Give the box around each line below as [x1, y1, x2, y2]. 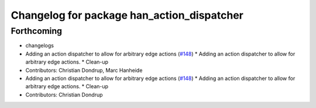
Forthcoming [11, 26, 63, 36]
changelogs [25, 42, 54, 49]
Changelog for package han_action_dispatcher [11, 9, 244, 22]
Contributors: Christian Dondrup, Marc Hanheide [25, 67, 143, 74]
